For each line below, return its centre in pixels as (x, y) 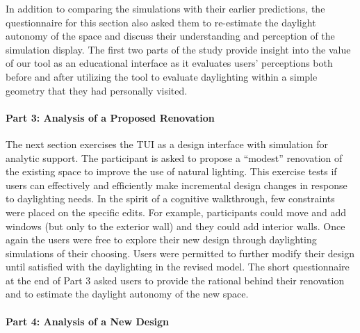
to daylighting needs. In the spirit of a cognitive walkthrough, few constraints (170, 198)
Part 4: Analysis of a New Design (87, 321)
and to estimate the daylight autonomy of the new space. (127, 294)
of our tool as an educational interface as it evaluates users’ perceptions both (169, 63)
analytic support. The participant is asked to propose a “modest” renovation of (174, 157)
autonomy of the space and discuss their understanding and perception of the (170, 36)
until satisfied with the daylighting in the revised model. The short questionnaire (178, 267)
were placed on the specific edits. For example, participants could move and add (176, 212)
